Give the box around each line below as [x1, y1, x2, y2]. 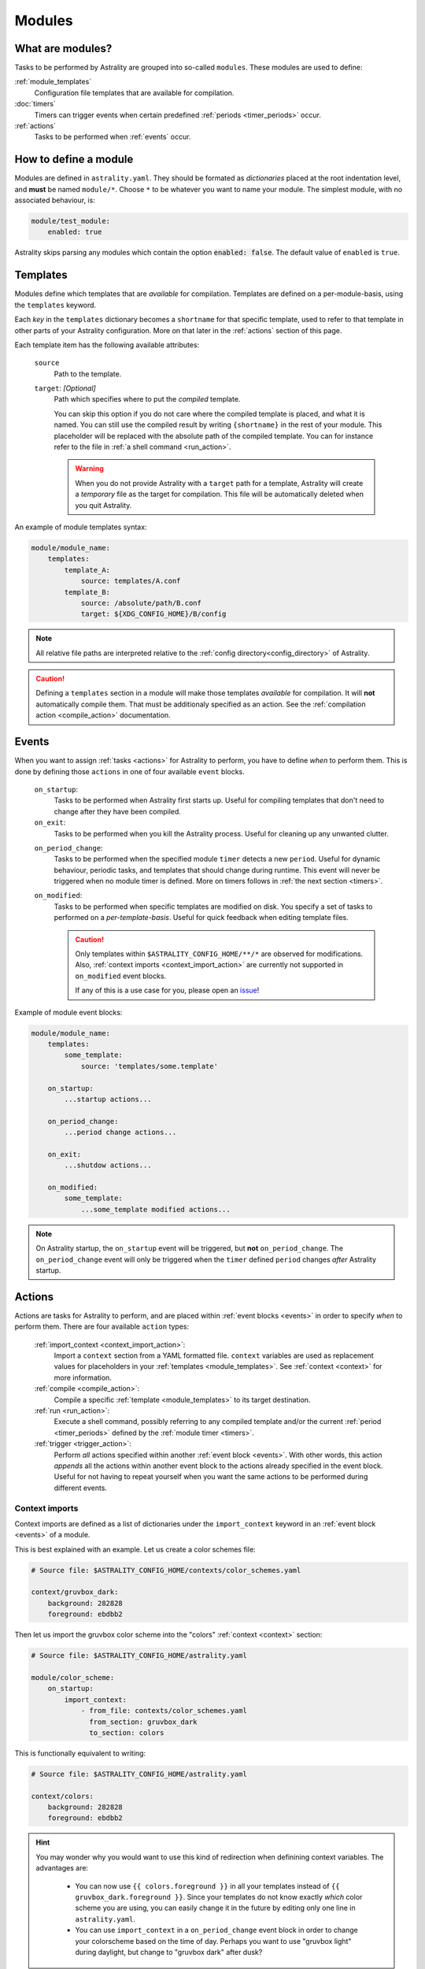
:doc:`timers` [14, 99, 57, 109]
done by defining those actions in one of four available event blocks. [14, 766, 246, 776]
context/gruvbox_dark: [31, 1588, 119, 1596]
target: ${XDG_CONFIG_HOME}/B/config [80, 610, 227, 618]
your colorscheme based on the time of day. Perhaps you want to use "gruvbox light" [75, 1936, 352, 1945]
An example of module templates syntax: [14, 522, 147, 532]
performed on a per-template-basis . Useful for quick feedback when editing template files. [54, 913, 349, 922]
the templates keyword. [14, 300, 97, 310]
